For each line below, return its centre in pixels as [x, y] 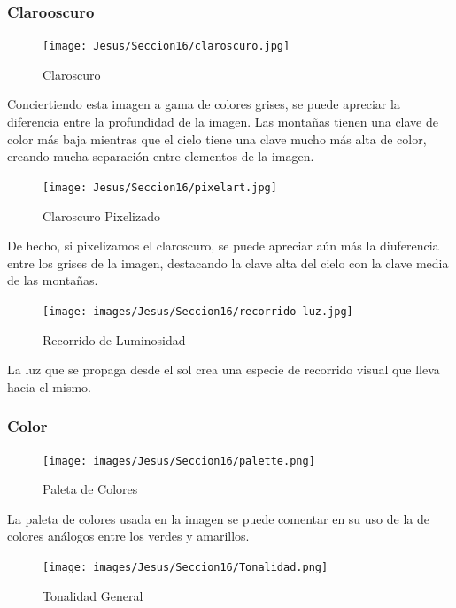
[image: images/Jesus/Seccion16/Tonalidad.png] [185, 567]
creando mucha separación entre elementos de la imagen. [161, 156]
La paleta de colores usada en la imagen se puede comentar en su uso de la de [218, 518]
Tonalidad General [93, 595]
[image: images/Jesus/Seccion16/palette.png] [179, 461]
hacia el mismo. [49, 386]
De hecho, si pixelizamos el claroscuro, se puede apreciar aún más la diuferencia [223, 246]
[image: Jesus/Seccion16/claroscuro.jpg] [166, 46]
